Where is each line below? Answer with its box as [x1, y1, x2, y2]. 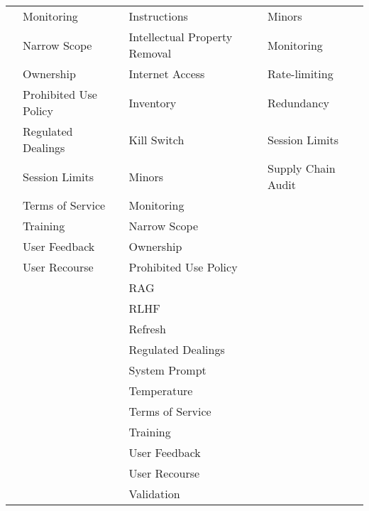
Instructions [128, 8, 188, 24]
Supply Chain [268, 160, 336, 176]
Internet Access [128, 65, 205, 82]
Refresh [128, 321, 166, 337]
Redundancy [268, 94, 329, 111]
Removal [128, 45, 172, 61]
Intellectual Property [128, 28, 233, 45]
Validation [128, 485, 180, 502]
